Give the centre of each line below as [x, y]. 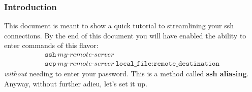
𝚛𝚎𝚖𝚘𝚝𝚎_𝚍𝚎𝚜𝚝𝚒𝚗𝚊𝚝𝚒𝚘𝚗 [186, 64]
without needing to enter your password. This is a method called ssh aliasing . [127, 74]
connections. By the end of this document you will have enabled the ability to [125, 35]
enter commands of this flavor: [51, 45]
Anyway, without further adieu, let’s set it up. [76, 83]
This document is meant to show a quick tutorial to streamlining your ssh [119, 26]
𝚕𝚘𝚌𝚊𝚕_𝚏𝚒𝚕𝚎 [134, 64]
